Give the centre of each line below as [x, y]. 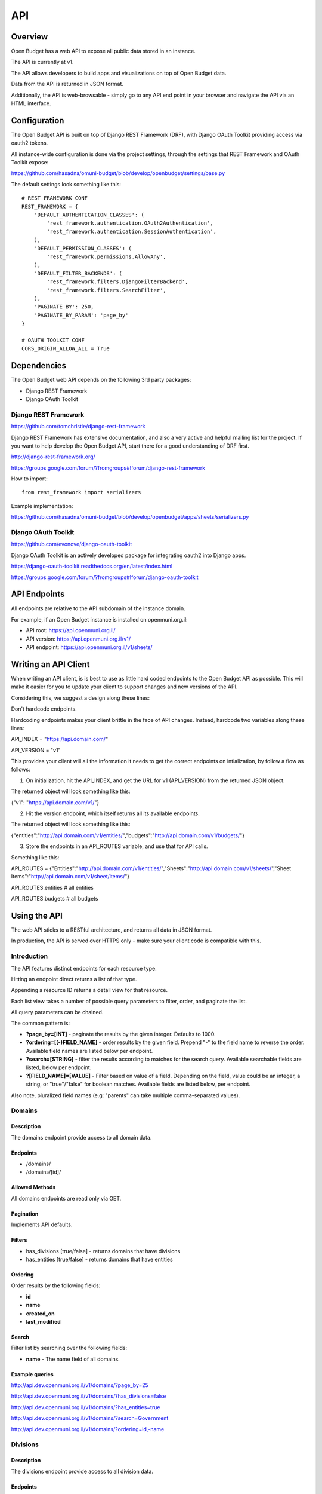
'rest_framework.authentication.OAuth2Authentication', [130, 223]
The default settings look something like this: [66, 184]
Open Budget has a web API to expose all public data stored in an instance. [103, 51]
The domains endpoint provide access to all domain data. [81, 1137]
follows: [21, 769]
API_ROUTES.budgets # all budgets [55, 899]
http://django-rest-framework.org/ [53, 457]
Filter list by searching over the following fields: [69, 1348]
